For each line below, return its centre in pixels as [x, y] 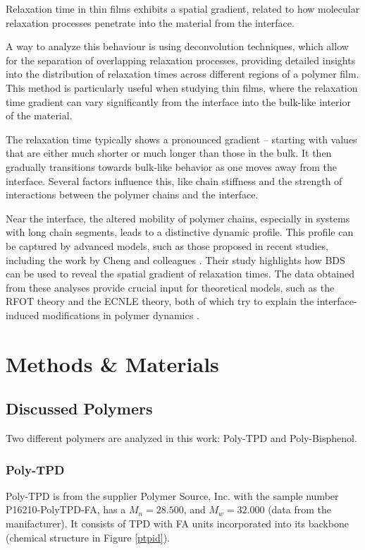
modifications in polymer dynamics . [121, 315]
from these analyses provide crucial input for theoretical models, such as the [170, 287]
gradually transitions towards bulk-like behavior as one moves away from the [171, 166]
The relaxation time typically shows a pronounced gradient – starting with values [181, 139]
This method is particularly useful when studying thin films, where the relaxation [182, 87]
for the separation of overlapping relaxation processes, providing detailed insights [181, 60]
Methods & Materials [112, 363]
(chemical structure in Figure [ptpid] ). [88, 537]
